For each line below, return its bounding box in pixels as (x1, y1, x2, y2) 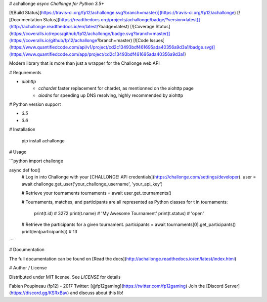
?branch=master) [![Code (97, 37, 149, 43)
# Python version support (9, 101, 61, 107)
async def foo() (9, 167, 41, 173)
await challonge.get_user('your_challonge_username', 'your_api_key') (21, 181, 163, 187)
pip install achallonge (21, 137, 65, 143)
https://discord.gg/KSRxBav (10, 290, 68, 296)
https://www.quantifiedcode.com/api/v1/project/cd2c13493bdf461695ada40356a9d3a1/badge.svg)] (10, 44, 215, 50)
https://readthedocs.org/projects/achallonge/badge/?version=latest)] (59, 16, 200, 22)
